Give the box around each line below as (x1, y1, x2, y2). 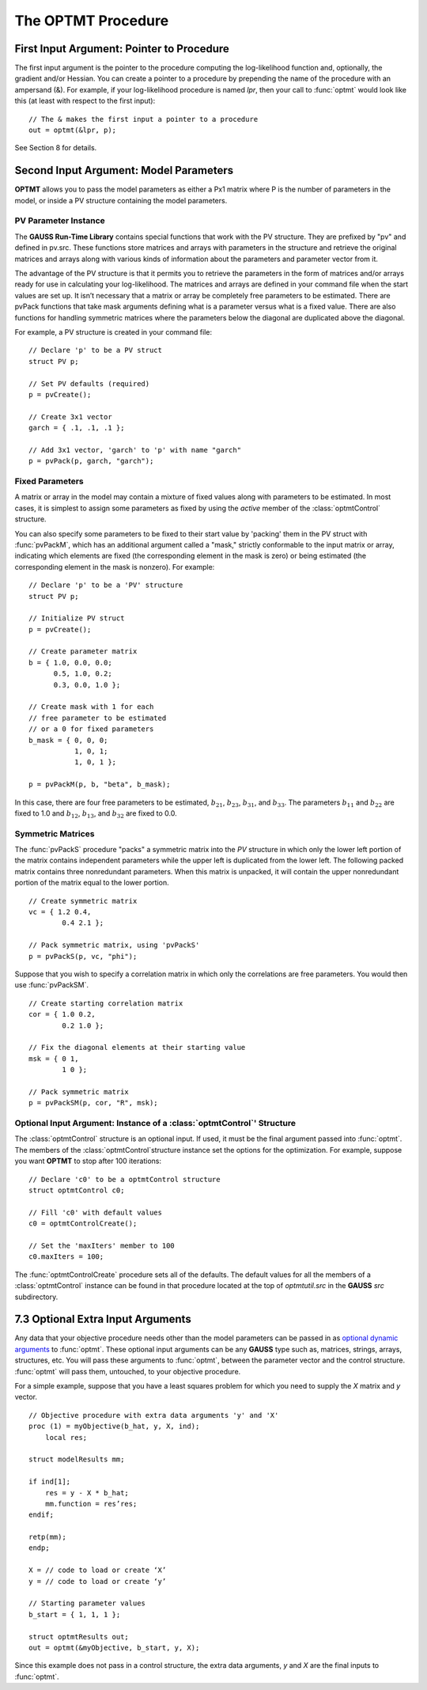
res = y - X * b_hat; (44, 1488, 130, 1497)
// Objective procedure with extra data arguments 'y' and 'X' (28, 1411, 279, 1419)
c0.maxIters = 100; (28, 1252, 104, 1261)
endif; (28, 1510, 55, 1519)
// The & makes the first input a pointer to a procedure (28, 115, 259, 123)
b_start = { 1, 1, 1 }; (28, 1610, 121, 1619)
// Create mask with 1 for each (28, 703, 154, 711)
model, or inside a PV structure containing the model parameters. (14, 195, 228, 205)
